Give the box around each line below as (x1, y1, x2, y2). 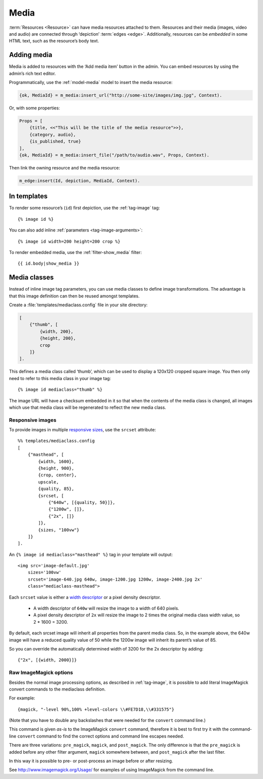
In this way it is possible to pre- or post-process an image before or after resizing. (9, 758, 173, 764)
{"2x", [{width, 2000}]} (18, 657, 77, 663)
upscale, (38, 479, 59, 484)
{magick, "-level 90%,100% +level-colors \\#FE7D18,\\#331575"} (18, 706, 175, 712)
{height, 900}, (38, 465, 75, 471)
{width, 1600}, (38, 459, 75, 464)
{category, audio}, (29, 132, 76, 137)
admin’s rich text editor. (9, 70, 56, 76)
